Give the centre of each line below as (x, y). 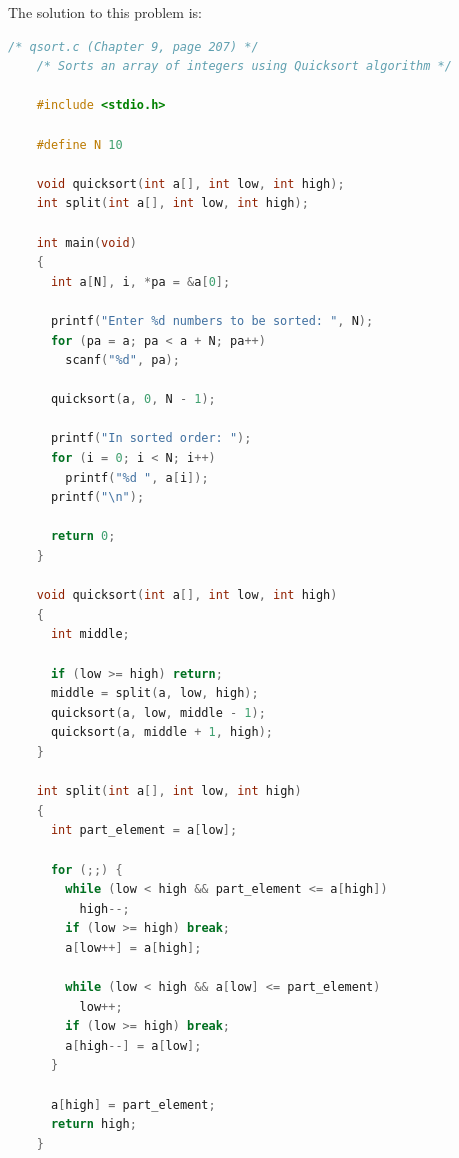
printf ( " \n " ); (97, 497)
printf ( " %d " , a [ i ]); (137, 477)
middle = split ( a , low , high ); (154, 693)
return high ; (93, 1124)
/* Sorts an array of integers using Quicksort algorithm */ (244, 66)
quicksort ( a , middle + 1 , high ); (161, 732)
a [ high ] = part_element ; (133, 1104)
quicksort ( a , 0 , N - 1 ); (133, 399)
